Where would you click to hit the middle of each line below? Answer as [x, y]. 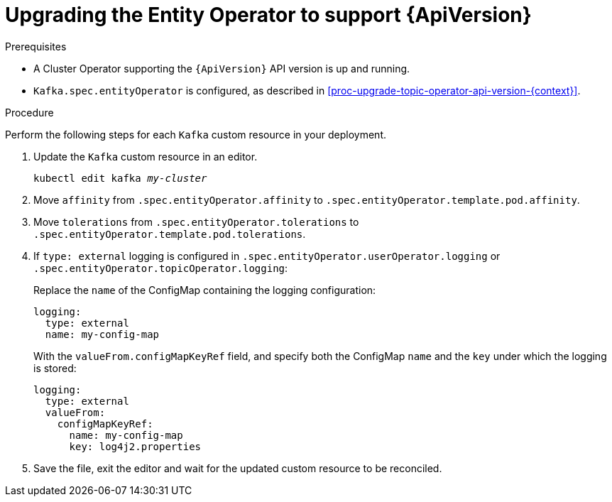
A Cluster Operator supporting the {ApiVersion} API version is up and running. [222, 68]
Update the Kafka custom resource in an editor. [146, 156]
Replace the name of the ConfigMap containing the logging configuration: [205, 290]
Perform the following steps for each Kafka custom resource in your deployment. [196, 134]
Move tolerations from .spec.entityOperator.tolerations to [196, 222]
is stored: [55, 368]
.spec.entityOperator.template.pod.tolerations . [170, 234]
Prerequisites [36, 46]
